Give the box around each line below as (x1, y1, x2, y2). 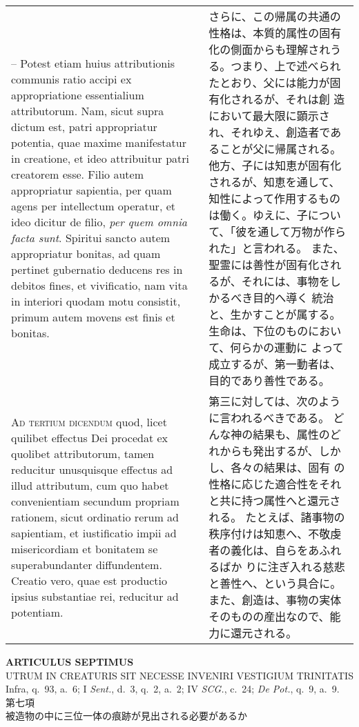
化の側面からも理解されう (208, 41, 342, 57)
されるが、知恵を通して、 (208, 174, 340, 190)
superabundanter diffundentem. (11, 556, 162, 572)
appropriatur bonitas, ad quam (11, 246, 161, 261)
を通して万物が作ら (246, 223, 346, 239)
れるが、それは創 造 (242, 91, 345, 107)
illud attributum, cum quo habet (11, 477, 169, 493)
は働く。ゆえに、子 (208, 207, 308, 223)
